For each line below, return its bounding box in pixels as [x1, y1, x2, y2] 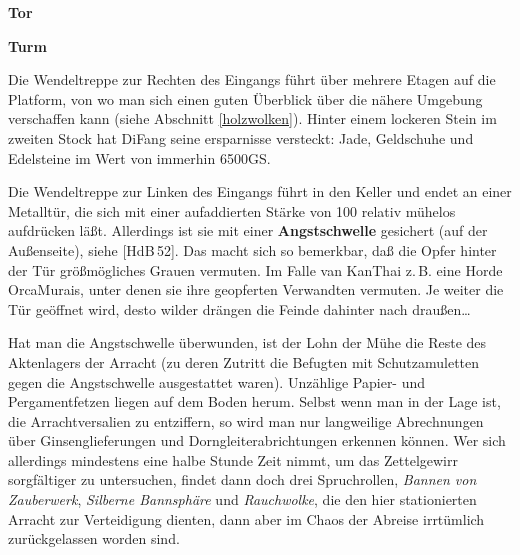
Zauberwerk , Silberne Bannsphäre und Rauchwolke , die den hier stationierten [8, 489, 477, 510]
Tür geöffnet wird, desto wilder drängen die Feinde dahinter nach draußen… [8, 298, 471, 319]
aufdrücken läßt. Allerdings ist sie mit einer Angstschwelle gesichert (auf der [8, 220, 488, 241]
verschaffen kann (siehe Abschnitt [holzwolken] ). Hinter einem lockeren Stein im [8, 108, 497, 129]
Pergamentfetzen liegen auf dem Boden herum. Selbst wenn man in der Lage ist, [8, 391, 501, 412]
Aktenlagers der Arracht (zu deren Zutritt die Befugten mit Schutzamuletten [8, 351, 480, 372]
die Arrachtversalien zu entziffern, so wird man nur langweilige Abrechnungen [8, 410, 484, 431]
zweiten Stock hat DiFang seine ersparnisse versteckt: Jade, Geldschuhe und [8, 127, 474, 148]
